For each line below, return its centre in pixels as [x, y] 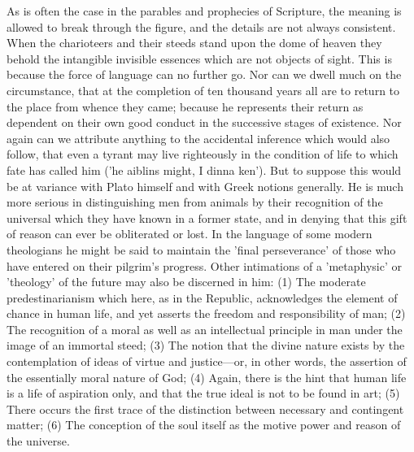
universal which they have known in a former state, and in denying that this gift [207, 217]
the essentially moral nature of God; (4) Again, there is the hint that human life [207, 377]
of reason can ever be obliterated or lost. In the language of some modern [190, 234]
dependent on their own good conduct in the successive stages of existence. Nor [204, 122]
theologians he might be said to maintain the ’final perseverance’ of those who [201, 249]
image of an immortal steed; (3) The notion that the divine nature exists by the [206, 345]
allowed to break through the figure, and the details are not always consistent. [201, 26]
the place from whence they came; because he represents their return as [185, 106]
